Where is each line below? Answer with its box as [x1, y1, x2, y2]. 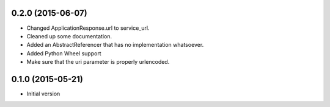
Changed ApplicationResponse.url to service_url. [26, 24, 150, 32]
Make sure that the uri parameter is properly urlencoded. [26, 58, 170, 66]
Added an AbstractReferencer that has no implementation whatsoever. [26, 41, 204, 49]
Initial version [26, 90, 61, 97]
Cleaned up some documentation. [26, 32, 112, 40]
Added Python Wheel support [26, 49, 101, 57]
